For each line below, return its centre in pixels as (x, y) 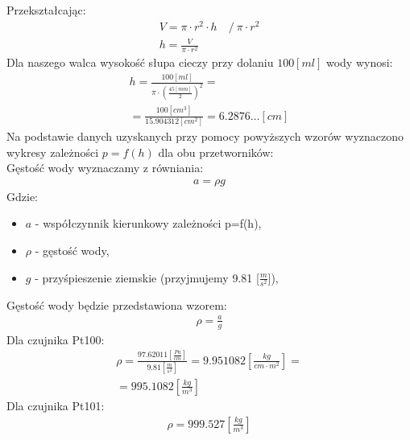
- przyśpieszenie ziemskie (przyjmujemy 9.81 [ (147, 277)
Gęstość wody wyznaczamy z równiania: (105, 168)
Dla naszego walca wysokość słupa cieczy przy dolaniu (140, 62)
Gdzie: (22, 196)
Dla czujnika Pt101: (56, 405)
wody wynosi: (359, 62)
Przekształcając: (46, 10)
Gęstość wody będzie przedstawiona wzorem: (117, 304)
